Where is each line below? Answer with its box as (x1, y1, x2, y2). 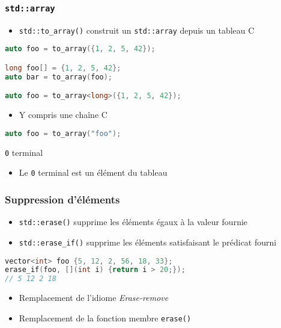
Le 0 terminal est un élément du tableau (19, 166, 168, 179)
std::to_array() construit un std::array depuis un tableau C (19, 23, 255, 36)
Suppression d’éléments (5, 191, 120, 206)
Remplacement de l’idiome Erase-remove (19, 291, 169, 304)
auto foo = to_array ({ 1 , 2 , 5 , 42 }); (5, 45, 156, 54)
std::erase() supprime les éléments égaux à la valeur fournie (19, 215, 248, 228)
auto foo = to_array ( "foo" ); (5, 129, 121, 138)
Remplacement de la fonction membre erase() (19, 311, 192, 324)
